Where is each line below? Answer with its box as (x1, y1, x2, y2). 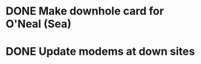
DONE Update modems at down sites (5, 45, 196, 59)
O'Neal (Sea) (5, 17, 72, 31)
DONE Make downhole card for (5, 4, 165, 18)
